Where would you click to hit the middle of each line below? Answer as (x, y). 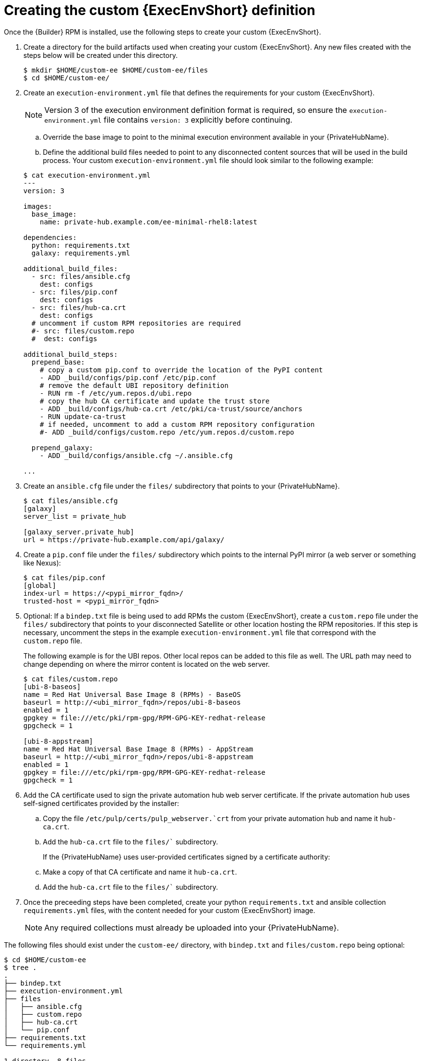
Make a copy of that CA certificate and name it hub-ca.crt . (140, 872)
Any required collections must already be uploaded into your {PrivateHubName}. (192, 927)
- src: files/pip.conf (74, 292)
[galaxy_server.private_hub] (79, 532)
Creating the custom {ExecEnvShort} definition (160, 10)
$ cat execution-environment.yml (87, 175)
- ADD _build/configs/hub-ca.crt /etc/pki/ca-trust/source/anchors (171, 409)
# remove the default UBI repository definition (134, 385)
